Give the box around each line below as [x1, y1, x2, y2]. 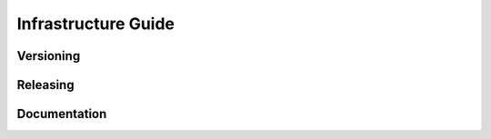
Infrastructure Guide [16, 14, 175, 34]
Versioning [16, 48, 81, 64]
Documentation [16, 106, 107, 122]
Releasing [16, 77, 75, 93]
